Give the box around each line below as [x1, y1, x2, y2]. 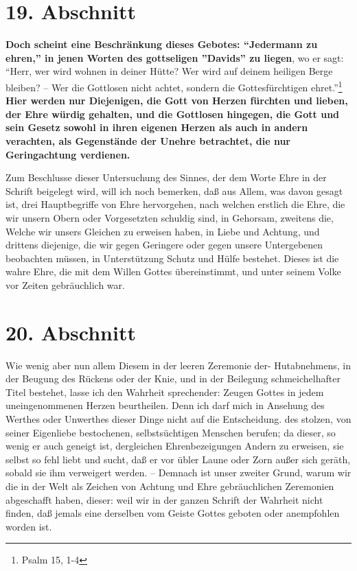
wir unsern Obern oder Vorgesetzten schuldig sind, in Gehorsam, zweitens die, [5, 210, 334, 224]
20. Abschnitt [5, 318, 136, 346]
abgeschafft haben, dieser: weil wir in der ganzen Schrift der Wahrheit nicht [5, 492, 323, 506]
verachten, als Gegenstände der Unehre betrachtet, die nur [5, 133, 291, 148]
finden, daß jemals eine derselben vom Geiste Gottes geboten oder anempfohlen [5, 506, 340, 520]
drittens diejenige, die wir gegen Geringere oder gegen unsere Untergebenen [5, 237, 323, 252]
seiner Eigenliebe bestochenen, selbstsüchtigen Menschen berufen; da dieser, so [5, 425, 336, 439]
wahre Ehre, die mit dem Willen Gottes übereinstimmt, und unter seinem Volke [5, 264, 341, 279]
